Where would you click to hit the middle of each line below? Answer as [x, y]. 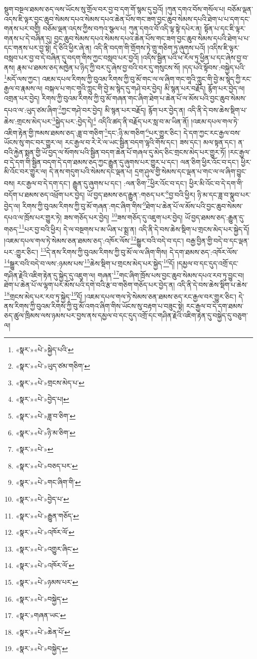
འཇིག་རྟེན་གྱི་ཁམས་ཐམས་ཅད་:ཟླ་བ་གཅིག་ [54, 132]
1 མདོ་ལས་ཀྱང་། [22, 78]
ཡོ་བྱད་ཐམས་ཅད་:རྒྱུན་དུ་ [214, 217]
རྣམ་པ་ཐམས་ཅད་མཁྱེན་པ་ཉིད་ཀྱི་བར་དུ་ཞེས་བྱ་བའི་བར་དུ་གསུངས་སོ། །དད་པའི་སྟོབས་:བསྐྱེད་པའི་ [131, 67]
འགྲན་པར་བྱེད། [22, 98]
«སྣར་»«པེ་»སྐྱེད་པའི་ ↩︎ [44, 349]
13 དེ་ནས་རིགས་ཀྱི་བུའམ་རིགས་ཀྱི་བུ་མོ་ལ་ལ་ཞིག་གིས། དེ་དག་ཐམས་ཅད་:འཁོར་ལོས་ [139, 251]
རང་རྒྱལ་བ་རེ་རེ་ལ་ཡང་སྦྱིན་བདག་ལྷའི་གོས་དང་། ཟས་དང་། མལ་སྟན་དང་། [150, 142]
